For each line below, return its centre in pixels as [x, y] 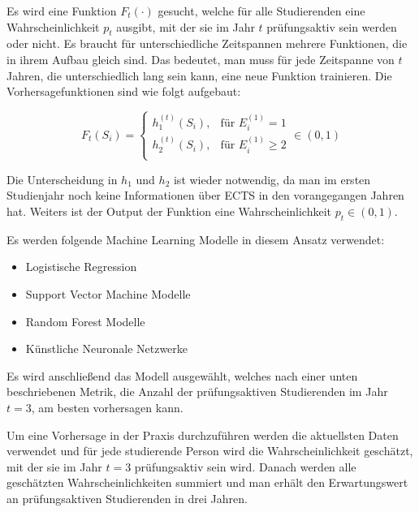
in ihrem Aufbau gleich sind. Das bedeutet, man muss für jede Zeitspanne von [201, 59]
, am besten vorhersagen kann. [107, 407]
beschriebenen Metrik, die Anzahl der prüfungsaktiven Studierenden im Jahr [197, 392]
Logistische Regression [81, 267]
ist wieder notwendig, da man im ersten [272, 179]
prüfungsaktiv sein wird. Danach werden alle [245, 466]
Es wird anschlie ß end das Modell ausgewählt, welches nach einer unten [182, 375]
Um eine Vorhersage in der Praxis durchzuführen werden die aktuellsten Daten [203, 435]
